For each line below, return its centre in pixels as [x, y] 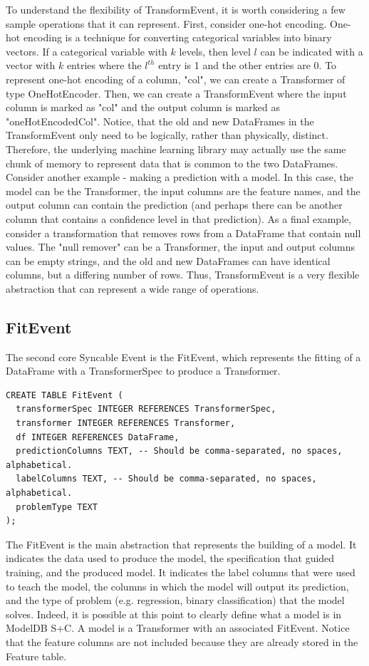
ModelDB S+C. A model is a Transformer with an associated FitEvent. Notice [178, 628]
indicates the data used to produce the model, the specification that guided [170, 558]
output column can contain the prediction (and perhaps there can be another [174, 205]
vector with [31, 65]
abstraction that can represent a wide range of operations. [132, 288]
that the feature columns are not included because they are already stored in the [182, 641]
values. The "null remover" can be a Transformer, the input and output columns [181, 247]
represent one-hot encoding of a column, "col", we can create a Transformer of [176, 79]
